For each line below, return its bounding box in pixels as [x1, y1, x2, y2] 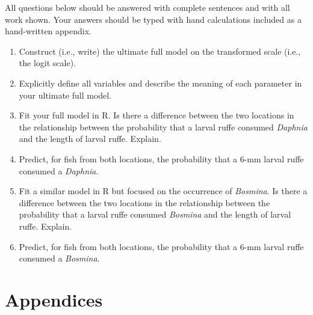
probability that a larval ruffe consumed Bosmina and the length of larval [19, 208, 291, 221]
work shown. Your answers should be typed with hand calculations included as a [5, 13, 302, 25]
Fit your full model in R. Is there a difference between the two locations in [19, 109, 294, 121]
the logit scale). [19, 57, 76, 69]
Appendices [5, 287, 103, 311]
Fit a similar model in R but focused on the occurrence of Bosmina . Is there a [19, 185, 308, 197]
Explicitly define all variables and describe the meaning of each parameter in [19, 76, 302, 89]
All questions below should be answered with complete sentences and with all [5, 1, 290, 13]
